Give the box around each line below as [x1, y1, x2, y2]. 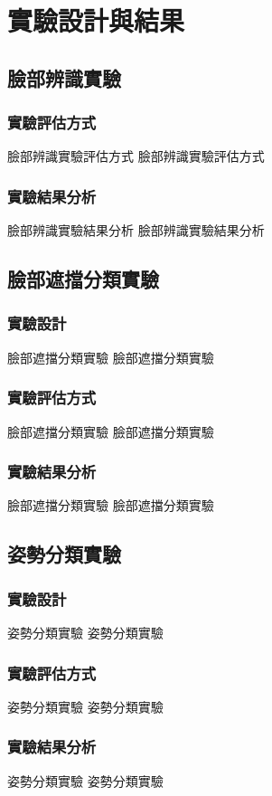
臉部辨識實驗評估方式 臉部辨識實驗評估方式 [7, 147, 265, 166]
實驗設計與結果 [7, 2, 185, 39]
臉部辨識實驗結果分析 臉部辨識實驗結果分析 [7, 221, 265, 240]
